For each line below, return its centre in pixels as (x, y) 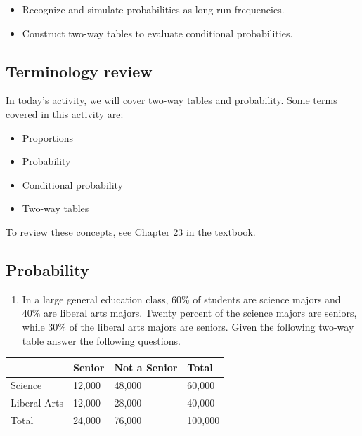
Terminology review (79, 71)
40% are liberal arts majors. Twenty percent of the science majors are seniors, (189, 313)
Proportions (48, 137)
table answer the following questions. (101, 340)
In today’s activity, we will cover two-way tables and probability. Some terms (172, 100)
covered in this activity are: (65, 113)
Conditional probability (73, 184)
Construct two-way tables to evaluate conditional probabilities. (157, 33)
